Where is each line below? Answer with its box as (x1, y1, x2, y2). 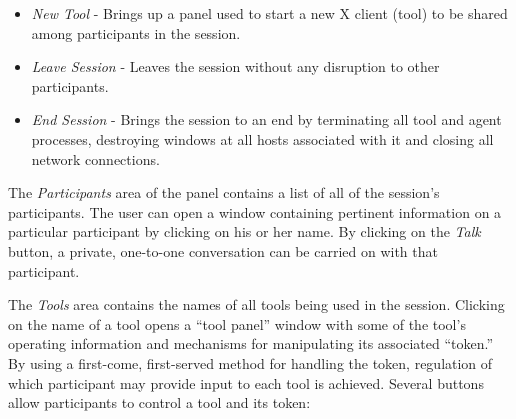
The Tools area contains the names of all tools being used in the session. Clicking (8, 294, 505, 315)
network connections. (31, 148, 160, 169)
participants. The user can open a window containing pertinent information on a (8, 201, 502, 222)
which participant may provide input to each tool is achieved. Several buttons (8, 372, 484, 393)
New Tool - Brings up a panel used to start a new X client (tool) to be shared (31, 3, 508, 23)
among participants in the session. (31, 22, 241, 43)
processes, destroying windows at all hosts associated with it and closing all (31, 128, 494, 149)
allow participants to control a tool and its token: (8, 392, 311, 413)
